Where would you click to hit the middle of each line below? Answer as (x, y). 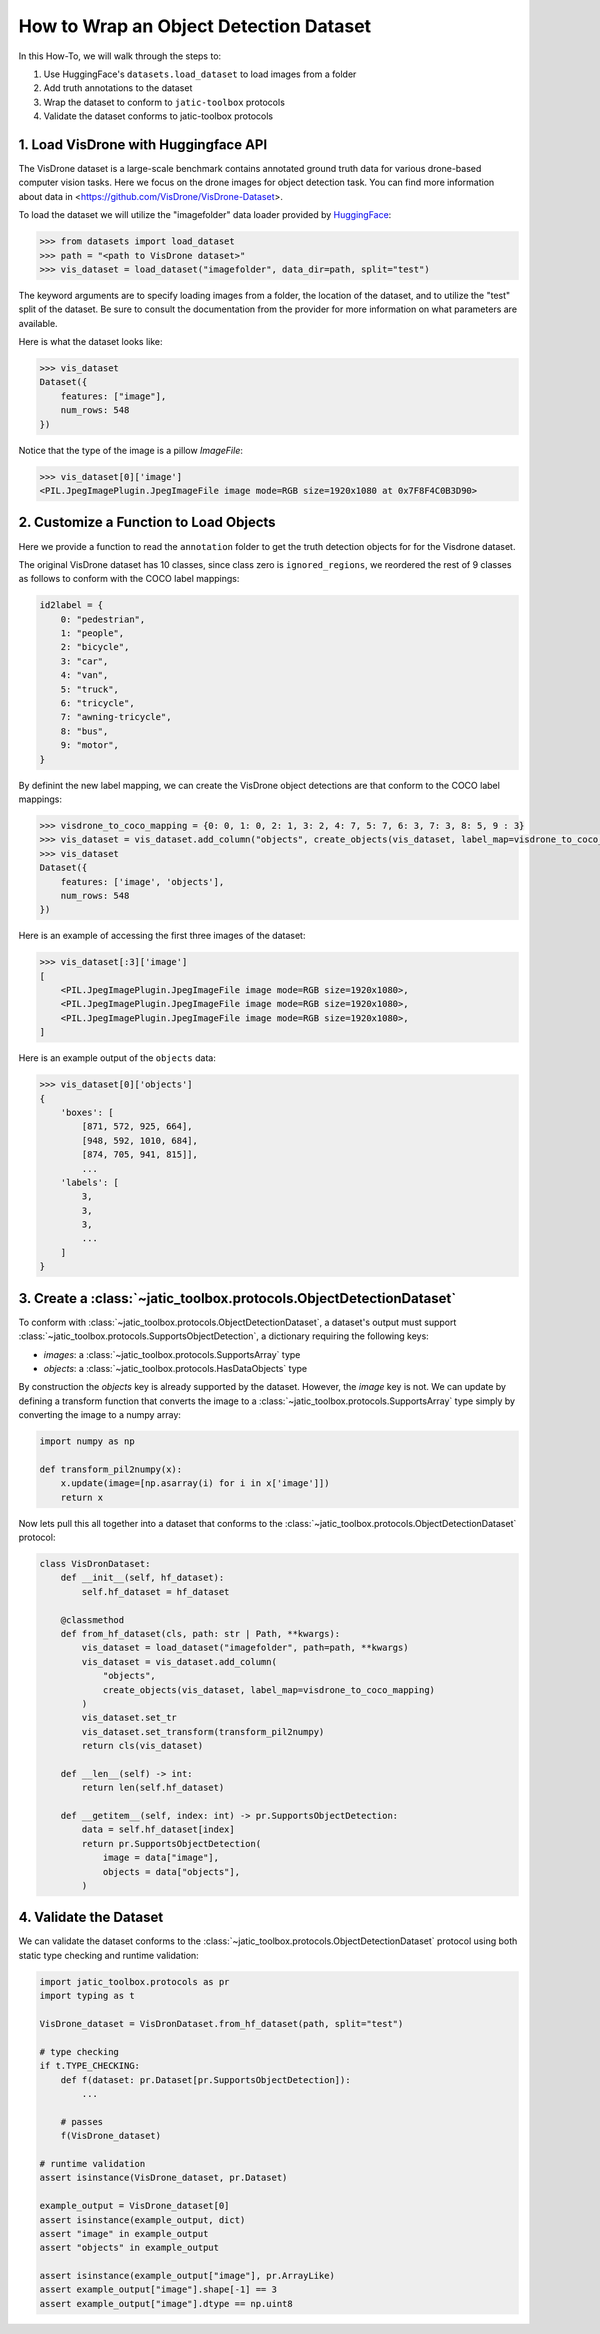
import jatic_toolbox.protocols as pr (134, 1981)
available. (38, 323)
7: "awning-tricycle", (116, 717)
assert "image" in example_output (124, 2233)
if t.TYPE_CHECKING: (89, 2066)
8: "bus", (84, 731)
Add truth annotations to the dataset (118, 88)
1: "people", (92, 633)
